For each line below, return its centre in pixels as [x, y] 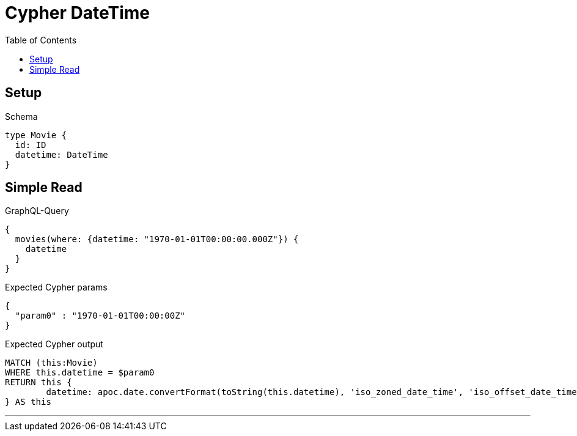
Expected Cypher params [56, 287]
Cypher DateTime [77, 13]
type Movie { [36, 135]
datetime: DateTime [61, 154]
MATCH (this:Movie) [51, 363]
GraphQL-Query [37, 211]
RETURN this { [39, 382]
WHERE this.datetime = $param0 [80, 373]
